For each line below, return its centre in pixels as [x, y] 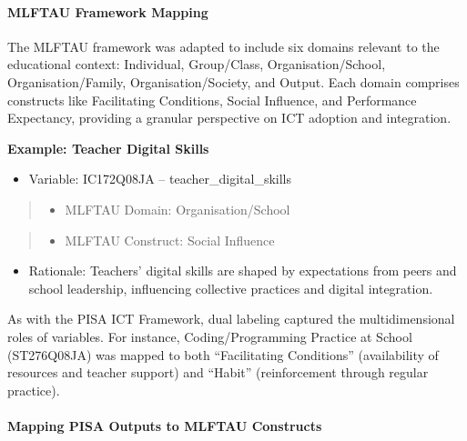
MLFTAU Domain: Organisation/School [178, 209]
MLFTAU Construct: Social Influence [170, 240]
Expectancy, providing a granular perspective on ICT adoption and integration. [229, 118]
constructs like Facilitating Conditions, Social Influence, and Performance [212, 100]
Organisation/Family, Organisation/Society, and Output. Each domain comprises [233, 81]
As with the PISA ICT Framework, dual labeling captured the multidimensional [231, 319]
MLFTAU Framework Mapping [108, 11]
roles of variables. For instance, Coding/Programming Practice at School [210, 336]
